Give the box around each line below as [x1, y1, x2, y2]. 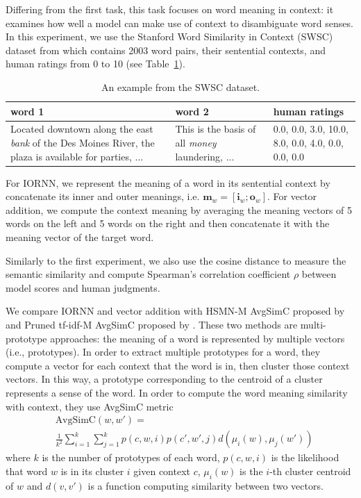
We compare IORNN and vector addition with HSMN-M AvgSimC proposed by [6, 304, 345, 318]
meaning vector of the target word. [6, 230, 154, 244]
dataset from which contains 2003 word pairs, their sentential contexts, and [6, 42, 326, 57]
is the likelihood [271, 450, 339, 465]
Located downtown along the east [10, 122, 153, 136]
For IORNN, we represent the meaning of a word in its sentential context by [6, 175, 330, 190]
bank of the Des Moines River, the [10, 135, 155, 149]
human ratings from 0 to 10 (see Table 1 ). [6, 56, 185, 71]
